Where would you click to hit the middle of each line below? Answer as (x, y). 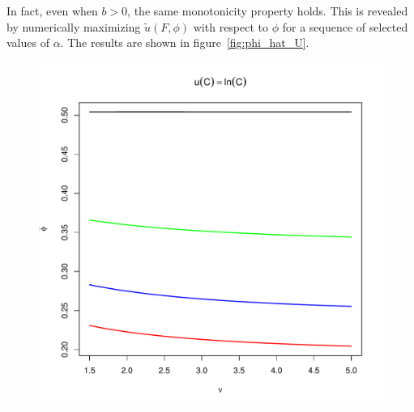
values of (28, 42)
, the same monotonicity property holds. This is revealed (268, 11)
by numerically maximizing (74, 26)
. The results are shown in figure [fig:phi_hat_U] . (185, 42)
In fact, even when (52, 11)
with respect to (231, 26)
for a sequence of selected (345, 26)
